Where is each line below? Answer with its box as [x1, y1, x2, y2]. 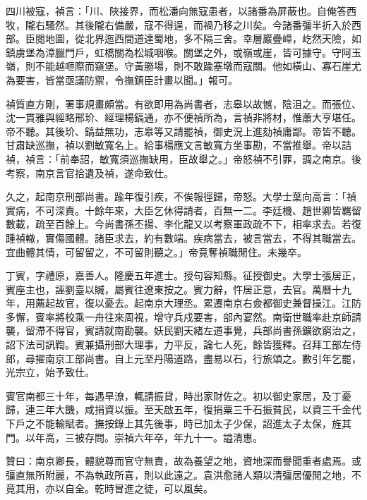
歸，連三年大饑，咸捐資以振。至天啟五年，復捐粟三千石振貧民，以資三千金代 [6, 402, 361, 417]
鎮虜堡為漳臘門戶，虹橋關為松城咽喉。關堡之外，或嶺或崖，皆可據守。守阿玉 [6, 44, 361, 59]
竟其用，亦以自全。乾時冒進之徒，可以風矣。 [6, 481, 213, 496]
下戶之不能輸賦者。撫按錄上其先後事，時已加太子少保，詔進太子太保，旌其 [6, 416, 351, 431]
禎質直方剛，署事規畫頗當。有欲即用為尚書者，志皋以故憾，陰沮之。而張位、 [6, 96, 361, 111]
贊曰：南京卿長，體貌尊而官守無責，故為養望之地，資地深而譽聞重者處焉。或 [6, 453, 361, 468]
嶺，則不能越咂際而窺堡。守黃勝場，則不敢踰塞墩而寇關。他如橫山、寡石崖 [6, 59, 351, 73]
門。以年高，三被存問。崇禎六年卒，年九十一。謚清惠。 [6, 429, 263, 444]
